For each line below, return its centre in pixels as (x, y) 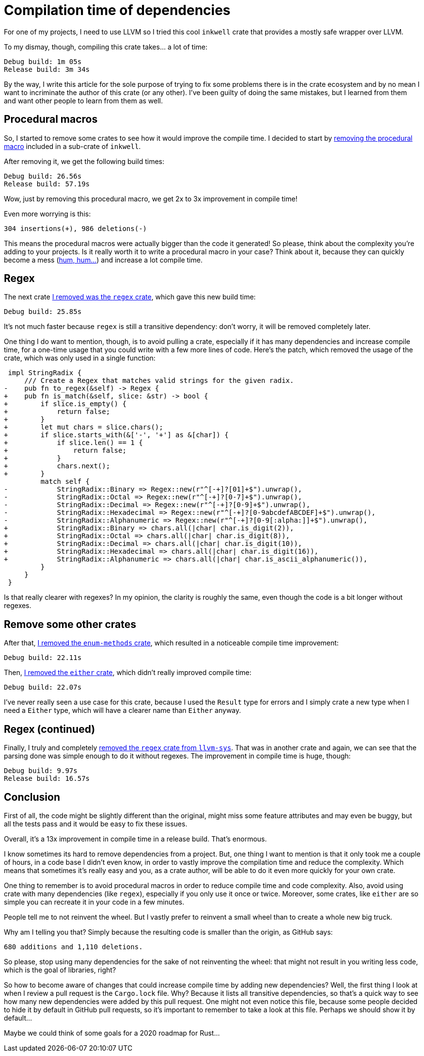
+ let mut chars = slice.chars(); (84, 427)
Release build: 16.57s (47, 779)
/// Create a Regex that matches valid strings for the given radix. (159, 381)
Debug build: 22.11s (43, 658)
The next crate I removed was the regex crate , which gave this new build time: (130, 297)
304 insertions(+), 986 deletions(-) (76, 228)
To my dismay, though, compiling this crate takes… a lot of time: (106, 47)
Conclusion (32, 797)
